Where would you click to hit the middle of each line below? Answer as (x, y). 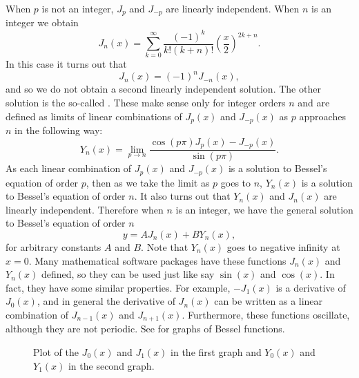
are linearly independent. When (233, 8)
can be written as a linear (269, 301)
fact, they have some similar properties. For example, (118, 287)
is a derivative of (311, 287)
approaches (322, 116)
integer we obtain (42, 22)
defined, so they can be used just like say (128, 274)
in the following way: (59, 130)
